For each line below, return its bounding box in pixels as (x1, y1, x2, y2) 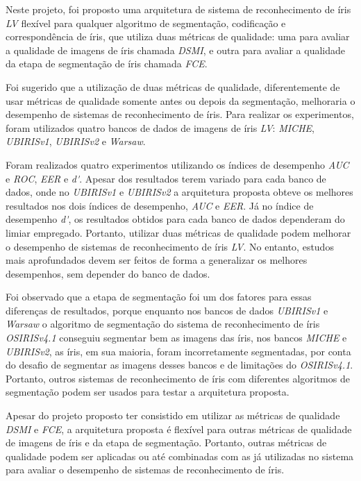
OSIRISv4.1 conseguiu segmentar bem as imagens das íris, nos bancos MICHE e (6, 330, 347, 345)
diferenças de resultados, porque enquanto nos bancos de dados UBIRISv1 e (6, 303, 328, 317)
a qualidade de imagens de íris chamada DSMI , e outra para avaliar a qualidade (6, 42, 346, 57)
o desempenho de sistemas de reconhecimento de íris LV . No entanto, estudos (6, 239, 334, 253)
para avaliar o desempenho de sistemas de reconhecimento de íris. (6, 462, 285, 477)
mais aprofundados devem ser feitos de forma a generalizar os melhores (6, 253, 308, 267)
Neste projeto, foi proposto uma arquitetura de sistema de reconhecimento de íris (6, 2, 351, 16)
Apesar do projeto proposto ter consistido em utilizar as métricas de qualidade (6, 408, 340, 423)
